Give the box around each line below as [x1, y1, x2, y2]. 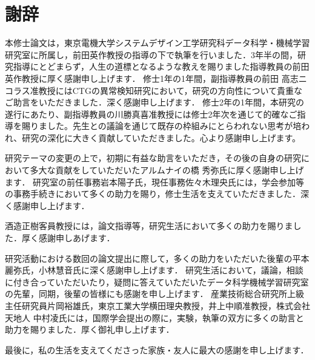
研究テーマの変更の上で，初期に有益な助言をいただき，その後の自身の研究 [5, 152, 302, 164]
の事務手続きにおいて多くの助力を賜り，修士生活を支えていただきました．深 [5, 187, 309, 200]
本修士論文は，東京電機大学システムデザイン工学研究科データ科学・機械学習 [5, 36, 310, 49]
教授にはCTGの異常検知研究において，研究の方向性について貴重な [38, 84, 303, 96]
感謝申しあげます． [38, 232, 115, 244]
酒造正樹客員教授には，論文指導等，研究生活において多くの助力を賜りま [5, 219, 293, 232]
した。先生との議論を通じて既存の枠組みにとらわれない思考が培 [47, 119, 302, 132]
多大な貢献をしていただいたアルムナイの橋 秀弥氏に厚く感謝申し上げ [30, 164, 304, 176]
